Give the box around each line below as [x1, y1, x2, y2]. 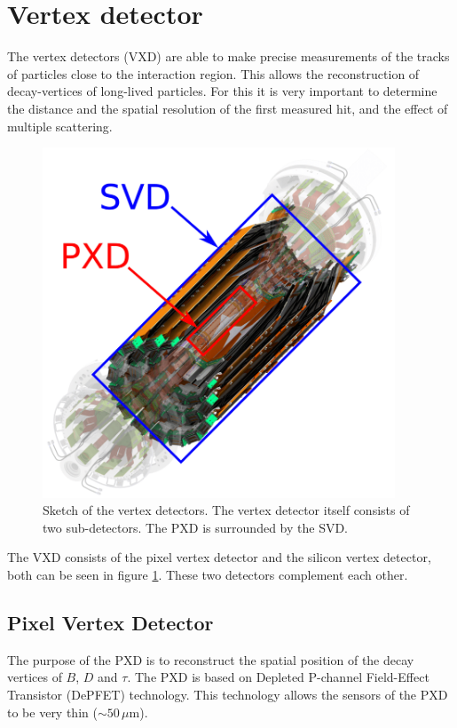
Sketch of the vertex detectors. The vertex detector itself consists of [43, 501, 410, 519]
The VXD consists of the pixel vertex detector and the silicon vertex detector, [7, 548, 431, 566]
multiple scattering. [7, 116, 113, 135]
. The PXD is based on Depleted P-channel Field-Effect [127, 668, 429, 686]
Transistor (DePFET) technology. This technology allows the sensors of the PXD [7, 684, 448, 703]
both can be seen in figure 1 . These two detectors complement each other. [7, 565, 408, 583]
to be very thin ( [7, 702, 98, 721]
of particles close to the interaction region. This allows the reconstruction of [7, 64, 420, 83]
